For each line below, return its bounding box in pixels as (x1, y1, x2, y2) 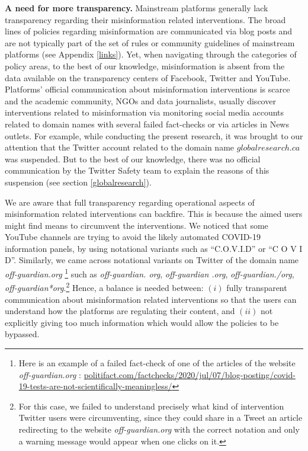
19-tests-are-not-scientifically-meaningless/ (18, 380, 172, 392)
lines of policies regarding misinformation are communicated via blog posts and (5, 25, 293, 37)
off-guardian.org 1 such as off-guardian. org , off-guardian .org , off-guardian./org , (5, 266, 294, 280)
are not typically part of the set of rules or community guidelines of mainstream (5, 36, 295, 49)
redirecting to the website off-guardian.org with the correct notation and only (18, 423, 300, 435)
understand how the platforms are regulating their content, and (5, 305, 235, 317)
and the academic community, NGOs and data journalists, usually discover (5, 94, 276, 107)
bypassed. (5, 328, 40, 340)
